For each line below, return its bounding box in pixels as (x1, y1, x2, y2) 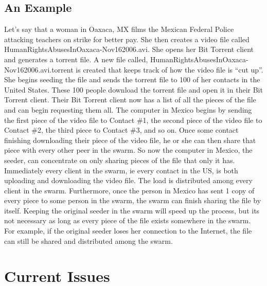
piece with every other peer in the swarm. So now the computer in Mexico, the (4, 145, 253, 155)
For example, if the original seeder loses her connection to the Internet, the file (4, 225, 252, 236)
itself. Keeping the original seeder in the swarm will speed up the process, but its (4, 205, 260, 216)
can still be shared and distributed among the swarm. (4, 235, 173, 246)
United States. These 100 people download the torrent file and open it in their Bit (4, 84, 263, 95)
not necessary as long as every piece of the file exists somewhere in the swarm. (4, 215, 251, 226)
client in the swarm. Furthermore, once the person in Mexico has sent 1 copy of (4, 185, 255, 195)
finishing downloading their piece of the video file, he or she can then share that (4, 134, 256, 145)
